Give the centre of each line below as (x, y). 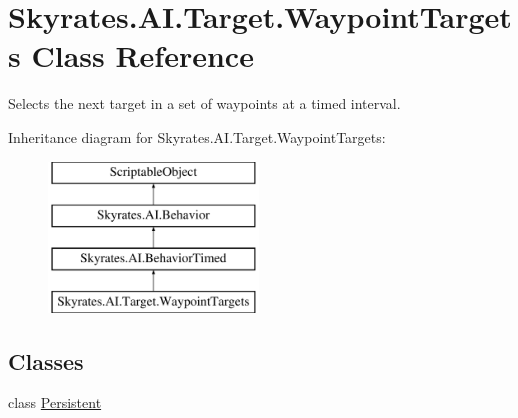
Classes (46, 360)
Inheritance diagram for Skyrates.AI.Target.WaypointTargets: (197, 136)
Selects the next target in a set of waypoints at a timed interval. (204, 103)
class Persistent (55, 402)
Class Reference (142, 55)
